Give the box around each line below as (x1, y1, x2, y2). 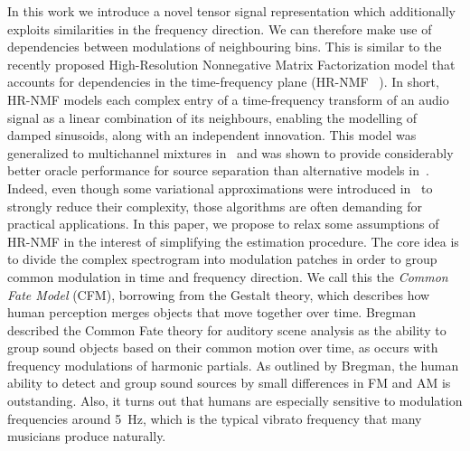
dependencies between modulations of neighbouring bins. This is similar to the (7, 37, 442, 56)
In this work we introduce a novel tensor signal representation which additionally (7, 2, 456, 20)
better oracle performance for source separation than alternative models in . (7, 161, 429, 180)
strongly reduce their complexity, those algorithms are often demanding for (7, 196, 422, 215)
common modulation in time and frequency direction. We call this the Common (7, 267, 448, 286)
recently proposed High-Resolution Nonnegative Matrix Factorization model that (7, 54, 456, 73)
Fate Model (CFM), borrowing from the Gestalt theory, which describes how (7, 285, 430, 304)
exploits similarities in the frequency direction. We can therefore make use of (7, 19, 432, 38)
